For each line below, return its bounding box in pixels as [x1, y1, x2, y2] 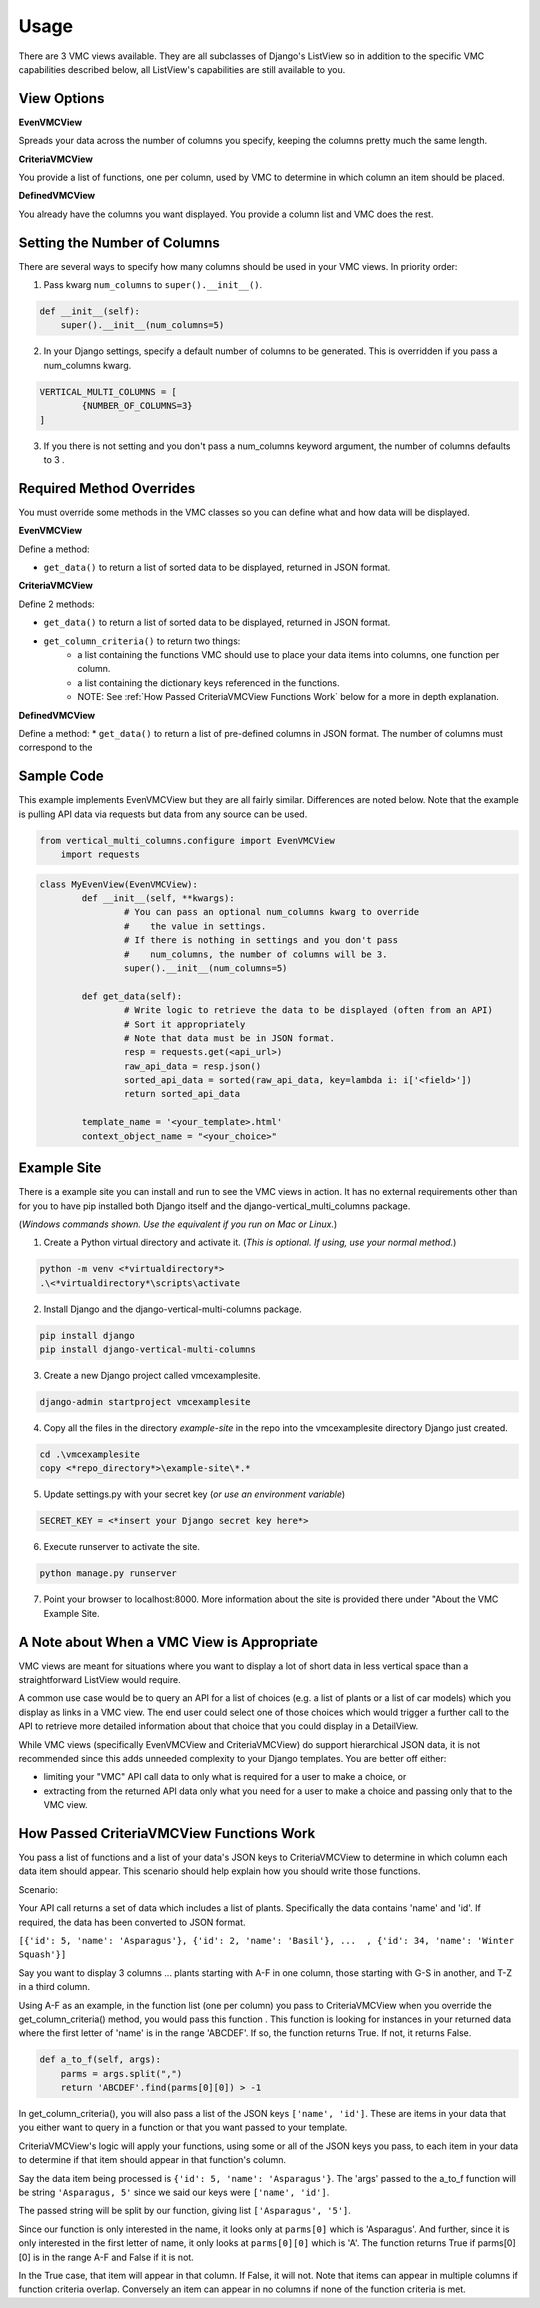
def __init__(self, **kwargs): [81, 893, 235, 904]
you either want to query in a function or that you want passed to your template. [18, 2121, 348, 2134]
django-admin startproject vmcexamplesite [39, 1396, 251, 1408]
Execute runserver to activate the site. [43, 1541, 200, 1553]
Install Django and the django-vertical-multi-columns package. [43, 1303, 302, 1315]
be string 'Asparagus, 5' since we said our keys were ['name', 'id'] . [18, 2186, 330, 2199]
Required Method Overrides [18, 480, 196, 497]
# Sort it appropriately [123, 1018, 246, 1030]
